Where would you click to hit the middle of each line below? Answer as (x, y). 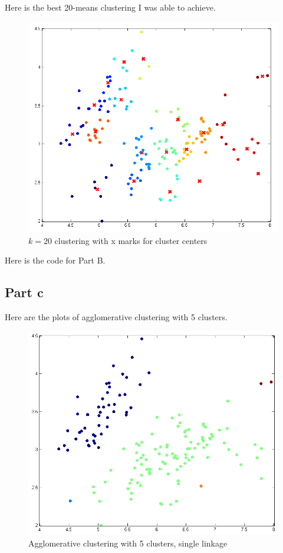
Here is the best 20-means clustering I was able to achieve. (110, 7)
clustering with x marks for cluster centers (131, 240)
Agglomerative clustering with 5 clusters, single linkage (128, 543)
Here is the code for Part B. (55, 260)
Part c (24, 292)
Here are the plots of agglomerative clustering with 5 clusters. (116, 317)
